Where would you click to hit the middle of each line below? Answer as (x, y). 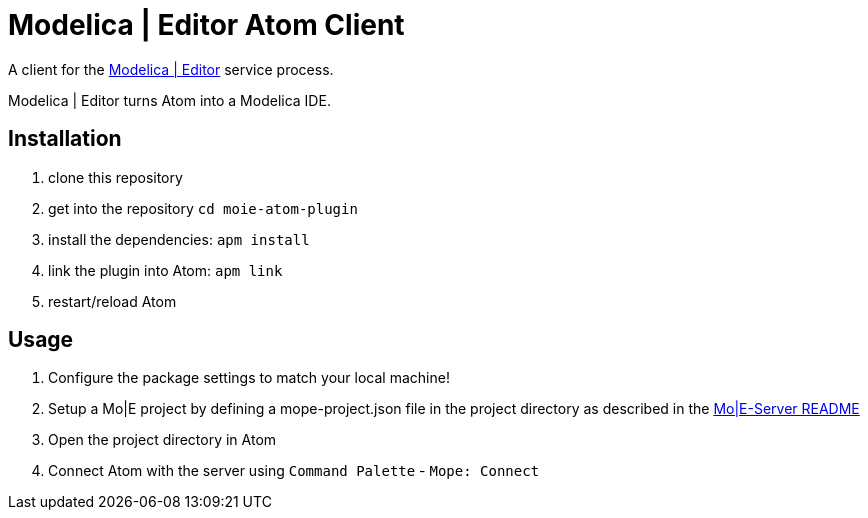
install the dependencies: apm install (179, 239)
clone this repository (115, 177)
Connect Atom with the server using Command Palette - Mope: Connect (294, 471)
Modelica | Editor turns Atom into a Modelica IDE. (169, 100)
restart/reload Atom (112, 301)
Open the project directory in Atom (162, 440)
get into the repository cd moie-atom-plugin (203, 208)
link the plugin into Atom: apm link (165, 270)
